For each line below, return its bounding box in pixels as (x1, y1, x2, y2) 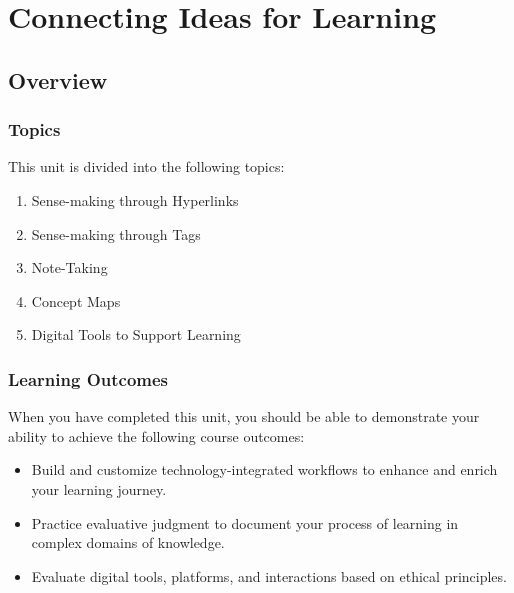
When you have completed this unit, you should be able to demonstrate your (8, 406, 480, 427)
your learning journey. (31, 478, 167, 499)
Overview (8, 64, 108, 95)
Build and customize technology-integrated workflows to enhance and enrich (31, 459, 498, 480)
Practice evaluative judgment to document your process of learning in (31, 512, 459, 533)
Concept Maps (31, 290, 121, 311)
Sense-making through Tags (31, 223, 201, 244)
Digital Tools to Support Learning (31, 324, 241, 345)
